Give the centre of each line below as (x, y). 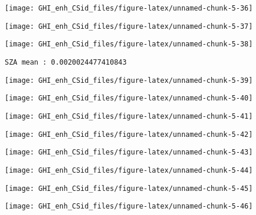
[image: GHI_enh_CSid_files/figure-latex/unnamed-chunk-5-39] (129, 80)
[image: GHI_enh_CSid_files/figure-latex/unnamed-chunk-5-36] (129, 8)
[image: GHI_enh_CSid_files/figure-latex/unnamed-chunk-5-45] (129, 188)
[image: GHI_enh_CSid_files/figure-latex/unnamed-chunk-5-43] (129, 152)
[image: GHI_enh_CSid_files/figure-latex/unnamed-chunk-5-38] (129, 44)
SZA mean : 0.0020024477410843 (66, 62)
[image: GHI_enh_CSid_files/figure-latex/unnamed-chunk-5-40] (129, 98)
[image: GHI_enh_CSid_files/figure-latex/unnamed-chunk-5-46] (129, 206)
